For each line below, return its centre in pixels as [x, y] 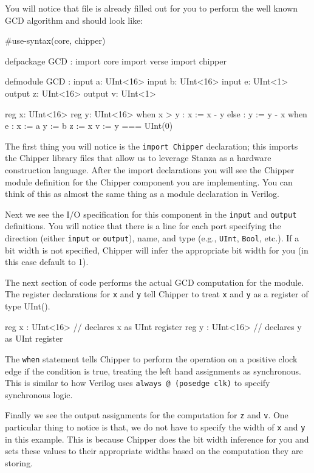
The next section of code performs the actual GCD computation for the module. [155, 282]
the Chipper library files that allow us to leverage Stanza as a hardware [138, 158]
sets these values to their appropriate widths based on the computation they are [154, 451]
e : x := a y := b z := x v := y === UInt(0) [89, 126]
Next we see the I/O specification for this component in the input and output [151, 214]
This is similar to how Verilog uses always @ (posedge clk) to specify [138, 383]
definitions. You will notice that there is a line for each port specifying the [143, 226]
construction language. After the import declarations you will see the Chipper [150, 170]
